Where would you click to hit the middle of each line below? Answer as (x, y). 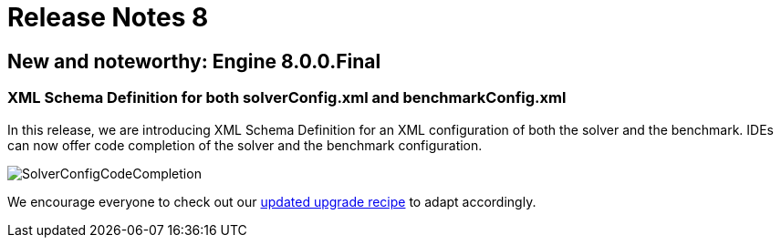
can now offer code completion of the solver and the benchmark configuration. (245, 145)
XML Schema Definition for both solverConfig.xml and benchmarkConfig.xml (287, 98)
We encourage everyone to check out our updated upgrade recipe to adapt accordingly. (272, 201)
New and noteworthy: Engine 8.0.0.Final (194, 61)
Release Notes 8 (108, 17)
